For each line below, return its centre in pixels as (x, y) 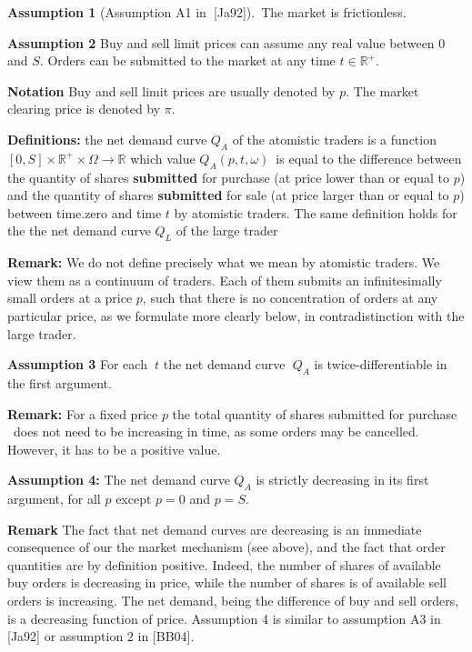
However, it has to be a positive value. (114, 449)
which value (163, 158)
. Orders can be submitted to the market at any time (187, 60)
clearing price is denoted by (84, 109)
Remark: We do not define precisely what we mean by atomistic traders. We (224, 262)
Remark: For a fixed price (83, 413)
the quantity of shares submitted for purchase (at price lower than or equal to (228, 177)
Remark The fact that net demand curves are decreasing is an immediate (215, 529)
